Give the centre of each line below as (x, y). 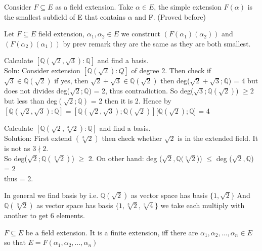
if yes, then (71, 81)
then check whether (132, 138)
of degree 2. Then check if (171, 70)
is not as (17, 148)
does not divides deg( (37, 91)
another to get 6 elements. (45, 215)
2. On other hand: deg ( (125, 158)
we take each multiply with (203, 205)
